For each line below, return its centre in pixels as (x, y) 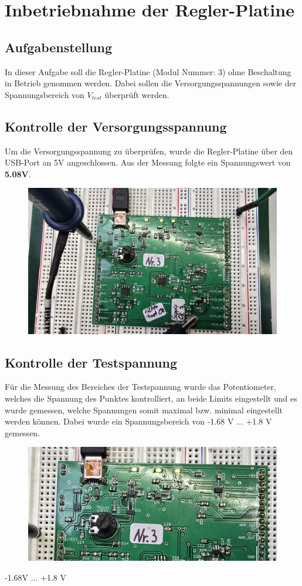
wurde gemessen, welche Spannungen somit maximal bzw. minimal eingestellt (144, 410)
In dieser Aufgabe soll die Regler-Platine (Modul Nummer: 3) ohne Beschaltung (148, 71)
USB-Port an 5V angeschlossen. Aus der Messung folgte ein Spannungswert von (148, 162)
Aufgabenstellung (59, 47)
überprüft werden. (137, 94)
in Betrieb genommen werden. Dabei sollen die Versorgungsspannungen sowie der (151, 83)
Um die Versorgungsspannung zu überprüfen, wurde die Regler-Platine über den (149, 151)
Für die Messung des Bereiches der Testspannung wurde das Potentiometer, (140, 387)
